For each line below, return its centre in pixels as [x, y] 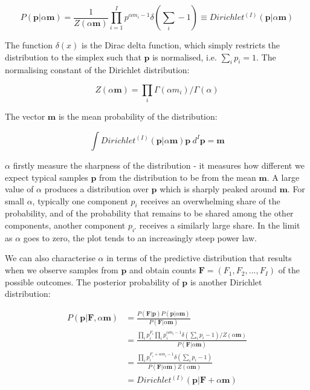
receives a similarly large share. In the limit [220, 225]
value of [19, 189]
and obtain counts [163, 270]
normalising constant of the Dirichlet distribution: [97, 70]
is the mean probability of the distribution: [138, 116]
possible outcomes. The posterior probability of [92, 281]
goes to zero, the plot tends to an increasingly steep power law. [140, 237]
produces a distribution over [96, 189]
